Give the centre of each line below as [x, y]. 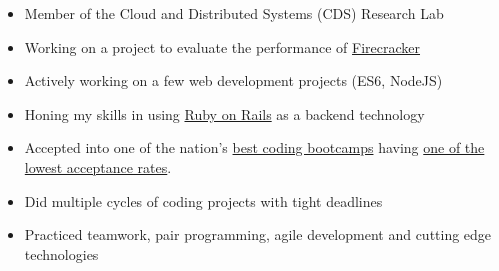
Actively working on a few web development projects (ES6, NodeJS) [233, 80]
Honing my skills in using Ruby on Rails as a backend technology [224, 113]
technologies [61, 253]
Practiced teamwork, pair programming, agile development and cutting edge [258, 234]
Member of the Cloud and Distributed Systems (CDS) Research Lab [234, 13]
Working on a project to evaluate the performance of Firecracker [222, 46]
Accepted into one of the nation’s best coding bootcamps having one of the [254, 147]
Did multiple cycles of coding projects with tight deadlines [203, 200]
